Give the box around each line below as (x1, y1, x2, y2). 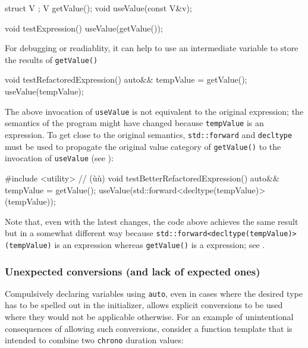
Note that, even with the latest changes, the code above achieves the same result (5, 215, 298, 227)
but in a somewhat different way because (5, 227, 153, 239)
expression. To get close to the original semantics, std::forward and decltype (5, 128, 293, 140)
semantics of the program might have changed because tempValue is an (5, 117, 264, 129)
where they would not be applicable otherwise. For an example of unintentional (5, 311, 294, 323)
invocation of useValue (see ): (5, 152, 114, 164)
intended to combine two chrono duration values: (5, 334, 184, 346)
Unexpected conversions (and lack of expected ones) (5, 264, 260, 278)
